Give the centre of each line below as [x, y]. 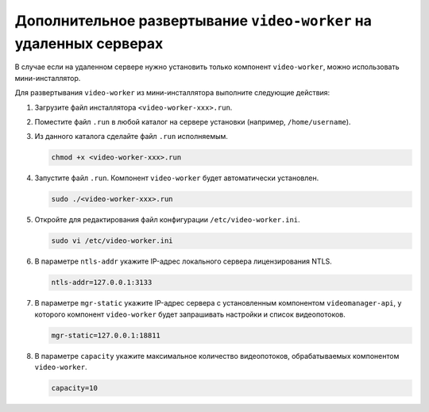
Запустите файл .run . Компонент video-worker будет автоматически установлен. [177, 178]
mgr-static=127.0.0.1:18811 [106, 335]
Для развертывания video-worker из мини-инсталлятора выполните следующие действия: [172, 93]
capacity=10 [75, 388]
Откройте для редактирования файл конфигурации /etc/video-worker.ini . [168, 220]
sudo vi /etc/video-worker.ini [112, 241]
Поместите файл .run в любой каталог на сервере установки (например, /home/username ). [193, 121]
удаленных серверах [89, 43]
